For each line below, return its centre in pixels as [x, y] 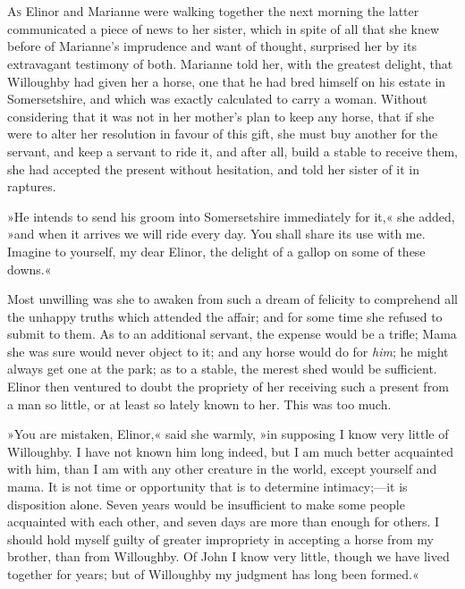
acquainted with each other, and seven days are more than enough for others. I [224, 522]
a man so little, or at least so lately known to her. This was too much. [199, 404]
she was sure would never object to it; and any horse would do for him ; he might [228, 351]
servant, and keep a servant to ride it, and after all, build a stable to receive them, [233, 151]
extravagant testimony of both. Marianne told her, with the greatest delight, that [230, 63]
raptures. [32, 186]
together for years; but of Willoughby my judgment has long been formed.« [213, 574]
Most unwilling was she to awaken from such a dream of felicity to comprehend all [232, 299]
